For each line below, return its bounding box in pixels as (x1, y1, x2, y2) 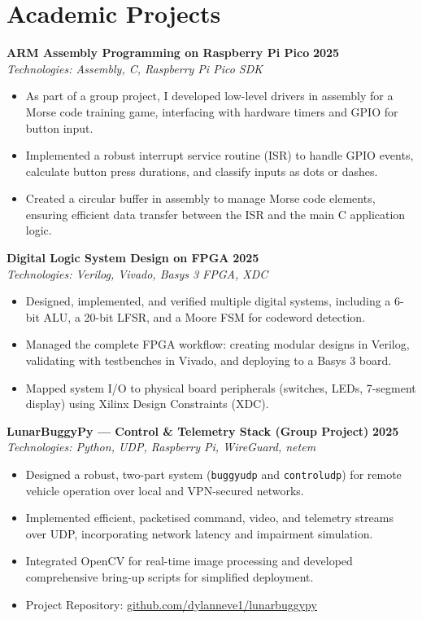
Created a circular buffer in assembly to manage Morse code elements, (25, 190, 376, 207)
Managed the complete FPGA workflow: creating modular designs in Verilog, (25, 336, 410, 353)
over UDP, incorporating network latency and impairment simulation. (25, 525, 373, 542)
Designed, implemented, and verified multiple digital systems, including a (25, 292, 391, 309)
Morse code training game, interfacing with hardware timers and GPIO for (25, 103, 398, 120)
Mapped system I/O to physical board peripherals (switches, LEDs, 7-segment (25, 379, 416, 396)
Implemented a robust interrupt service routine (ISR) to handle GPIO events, (25, 147, 414, 164)
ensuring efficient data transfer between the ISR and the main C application (25, 205, 406, 222)
